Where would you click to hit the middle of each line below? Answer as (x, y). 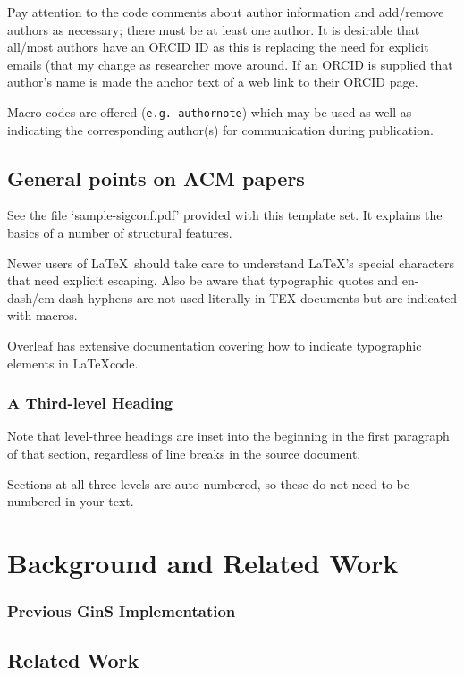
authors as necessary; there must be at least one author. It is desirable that (214, 29)
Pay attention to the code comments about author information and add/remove (226, 12)
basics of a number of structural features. (120, 233)
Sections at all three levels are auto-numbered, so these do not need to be (208, 483)
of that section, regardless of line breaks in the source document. (184, 453)
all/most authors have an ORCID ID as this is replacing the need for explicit (218, 47)
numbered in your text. (71, 501)
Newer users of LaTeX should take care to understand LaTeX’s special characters (231, 262)
